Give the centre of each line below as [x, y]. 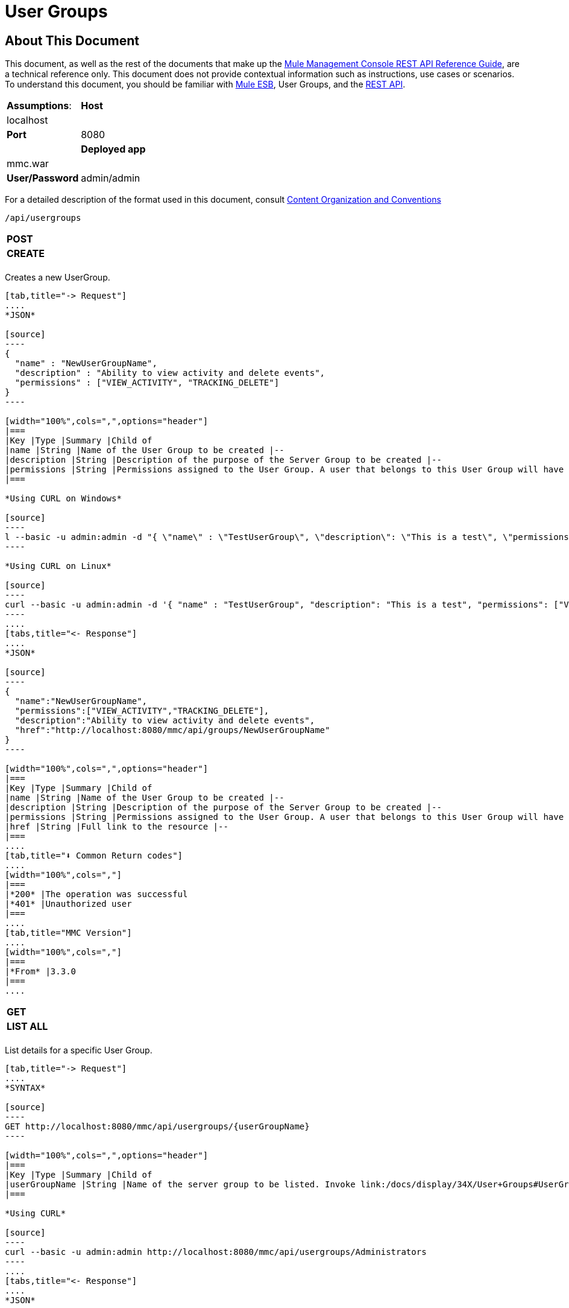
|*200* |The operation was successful [96, 894]
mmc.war [28, 164]
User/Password [43, 178]
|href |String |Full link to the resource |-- [117, 827]
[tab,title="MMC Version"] [68, 933]
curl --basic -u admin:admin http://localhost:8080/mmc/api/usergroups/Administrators [216, 1252]
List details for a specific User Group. [79, 1050]
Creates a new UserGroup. [58, 278]
